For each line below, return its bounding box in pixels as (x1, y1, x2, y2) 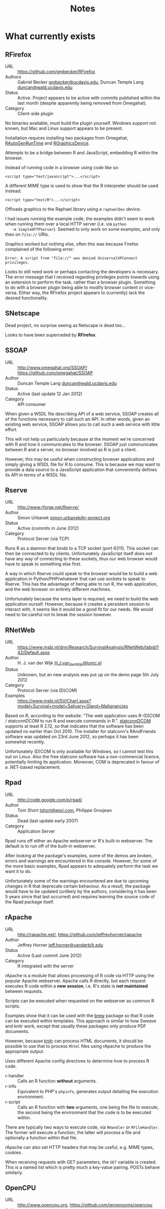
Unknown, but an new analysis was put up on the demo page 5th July (17, 672, 159, 678)
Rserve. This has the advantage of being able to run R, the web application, (5, 581, 158, 587)
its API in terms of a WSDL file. (5, 472, 67, 477)
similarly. (5, 1170, 23, 1175)
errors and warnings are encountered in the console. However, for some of (5, 858, 157, 864)
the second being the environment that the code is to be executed (17, 1109, 152, 1115)
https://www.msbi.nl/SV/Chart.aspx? (17, 698, 92, 704)
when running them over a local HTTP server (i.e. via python (5, 221, 127, 227)
